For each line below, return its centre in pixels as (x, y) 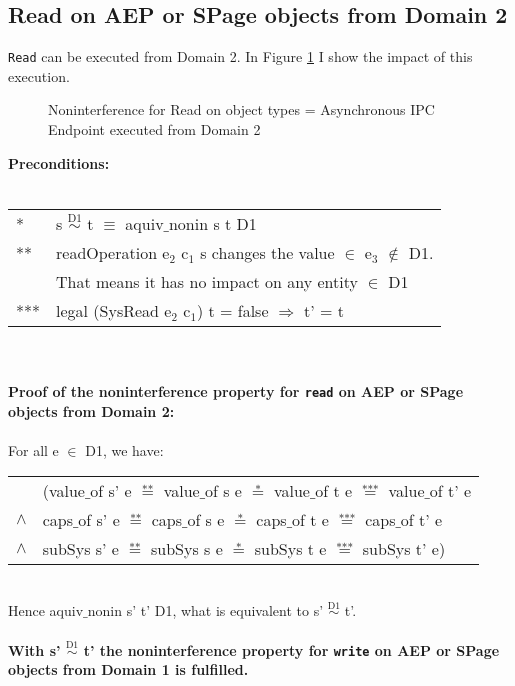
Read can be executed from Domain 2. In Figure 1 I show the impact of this (240, 56)
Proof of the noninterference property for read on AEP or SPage (236, 391)
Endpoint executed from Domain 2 (154, 129)
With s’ (34, 649)
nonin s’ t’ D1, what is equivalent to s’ (205, 610)
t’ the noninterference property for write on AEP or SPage (291, 649)
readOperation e (113, 252)
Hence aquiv (46, 610)
